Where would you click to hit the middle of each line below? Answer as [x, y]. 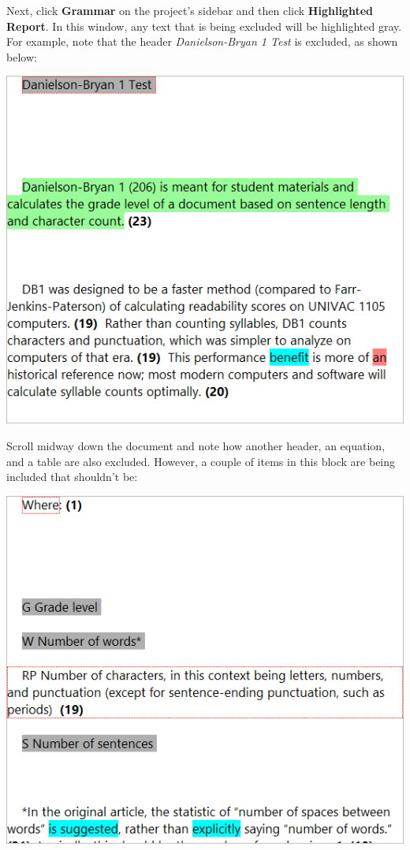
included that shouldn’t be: [72, 477]
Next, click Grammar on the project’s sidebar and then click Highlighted [190, 10]
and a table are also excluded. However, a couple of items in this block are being [201, 461]
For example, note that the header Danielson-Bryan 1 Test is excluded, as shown [202, 41]
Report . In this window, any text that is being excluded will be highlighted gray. [204, 26]
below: [22, 56]
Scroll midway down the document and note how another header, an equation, [196, 445]
